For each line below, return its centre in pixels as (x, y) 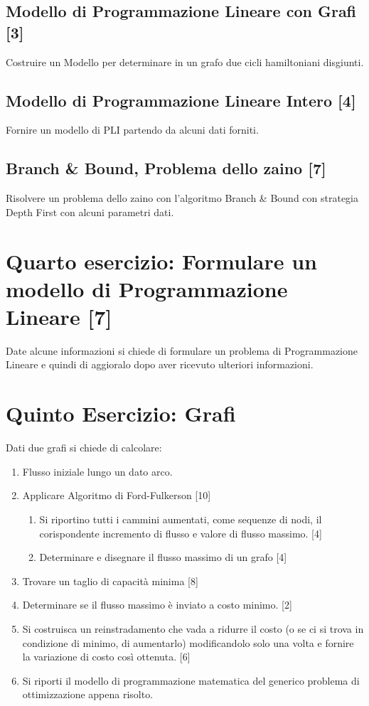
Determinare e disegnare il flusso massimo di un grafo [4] (163, 557)
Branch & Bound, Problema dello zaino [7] (166, 168)
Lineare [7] (59, 316)
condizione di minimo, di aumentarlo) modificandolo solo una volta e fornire (188, 642)
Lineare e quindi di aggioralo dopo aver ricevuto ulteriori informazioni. (160, 364)
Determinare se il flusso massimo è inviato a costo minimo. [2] (157, 605)
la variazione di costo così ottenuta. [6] (106, 657)
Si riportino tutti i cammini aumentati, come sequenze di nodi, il (181, 519)
